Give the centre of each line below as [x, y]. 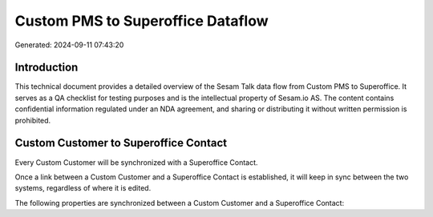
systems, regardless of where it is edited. [83, 188]
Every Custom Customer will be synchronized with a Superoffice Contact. [136, 162]
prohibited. [33, 120]
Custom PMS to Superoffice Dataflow [142, 21]
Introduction [47, 68]
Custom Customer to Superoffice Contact [121, 143]
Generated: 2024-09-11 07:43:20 [69, 45]
